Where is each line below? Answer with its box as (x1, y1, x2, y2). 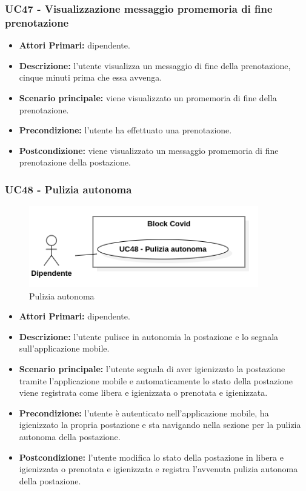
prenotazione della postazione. (19, 156, 131, 169)
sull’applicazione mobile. (19, 342, 110, 355)
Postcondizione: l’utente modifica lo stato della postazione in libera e (19, 450, 284, 463)
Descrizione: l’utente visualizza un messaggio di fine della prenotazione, (19, 59, 291, 72)
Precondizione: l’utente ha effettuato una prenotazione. (19, 124, 232, 136)
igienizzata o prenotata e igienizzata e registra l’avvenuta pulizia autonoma (19, 463, 298, 475)
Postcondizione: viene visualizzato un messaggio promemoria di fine (19, 144, 279, 156)
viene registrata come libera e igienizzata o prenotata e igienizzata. (19, 386, 268, 399)
